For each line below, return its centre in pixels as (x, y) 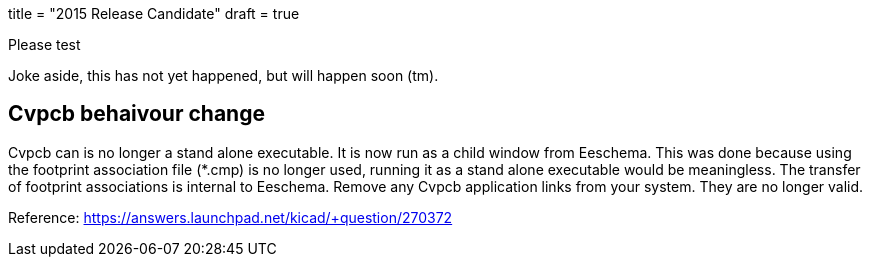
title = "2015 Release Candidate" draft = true (154, 13)
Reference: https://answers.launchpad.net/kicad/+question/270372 (230, 217)
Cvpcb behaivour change (136, 114)
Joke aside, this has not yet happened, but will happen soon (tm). (223, 75)
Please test (44, 44)
